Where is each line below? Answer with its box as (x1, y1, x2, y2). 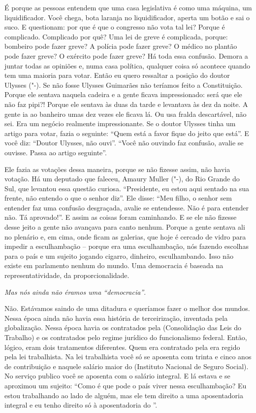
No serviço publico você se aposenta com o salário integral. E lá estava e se (4, 371, 230, 381)
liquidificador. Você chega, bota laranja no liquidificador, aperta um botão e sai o (4, 12, 250, 22)
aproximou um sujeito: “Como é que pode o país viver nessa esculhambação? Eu (4, 380, 247, 390)
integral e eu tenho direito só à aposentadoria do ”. (4, 400, 158, 410)
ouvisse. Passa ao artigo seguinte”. (4, 147, 107, 157)
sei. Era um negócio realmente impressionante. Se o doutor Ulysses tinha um (4, 118, 236, 129)
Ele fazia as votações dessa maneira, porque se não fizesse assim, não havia (4, 164, 230, 174)
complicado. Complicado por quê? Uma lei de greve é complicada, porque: (4, 31, 228, 41)
